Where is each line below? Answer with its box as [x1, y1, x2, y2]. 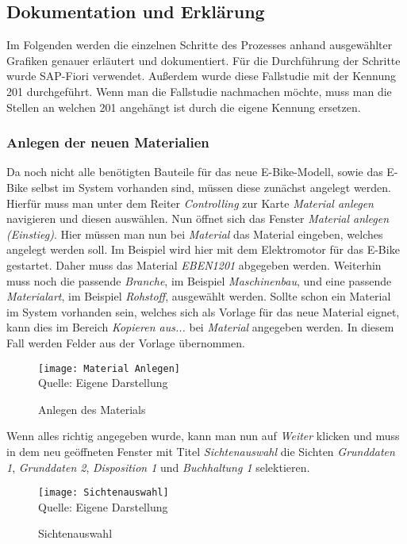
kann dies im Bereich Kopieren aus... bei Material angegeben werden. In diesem [6, 319, 394, 335]
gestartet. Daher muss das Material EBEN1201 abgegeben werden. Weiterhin [6, 256, 382, 273]
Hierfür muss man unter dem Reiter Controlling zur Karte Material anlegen [6, 194, 374, 211]
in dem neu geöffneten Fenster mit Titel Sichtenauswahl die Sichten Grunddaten [6, 442, 395, 459]
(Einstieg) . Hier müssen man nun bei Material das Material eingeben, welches [6, 225, 383, 242]
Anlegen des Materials [38, 400, 146, 417]
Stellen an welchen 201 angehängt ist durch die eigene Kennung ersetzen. [6, 98, 361, 115]
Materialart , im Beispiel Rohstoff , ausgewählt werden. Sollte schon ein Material [6, 288, 391, 305]
